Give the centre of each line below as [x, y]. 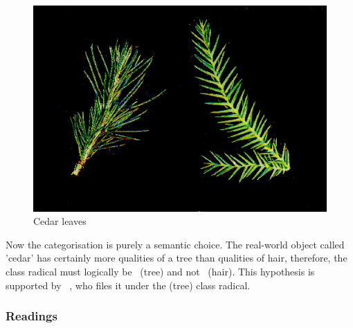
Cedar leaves [60, 221]
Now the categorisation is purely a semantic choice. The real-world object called [175, 244]
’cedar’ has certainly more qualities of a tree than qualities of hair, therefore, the [176, 258]
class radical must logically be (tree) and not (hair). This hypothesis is [160, 272]
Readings [31, 316]
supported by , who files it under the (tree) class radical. [128, 285]
